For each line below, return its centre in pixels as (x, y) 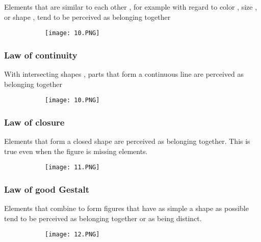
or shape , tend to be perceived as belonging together (87, 17)
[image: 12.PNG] (72, 235)
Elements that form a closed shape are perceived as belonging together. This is (127, 141)
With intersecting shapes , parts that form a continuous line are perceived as (124, 74)
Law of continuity (41, 55)
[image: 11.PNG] (72, 168)
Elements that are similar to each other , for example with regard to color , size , (131, 7)
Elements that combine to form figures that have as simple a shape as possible (126, 208)
